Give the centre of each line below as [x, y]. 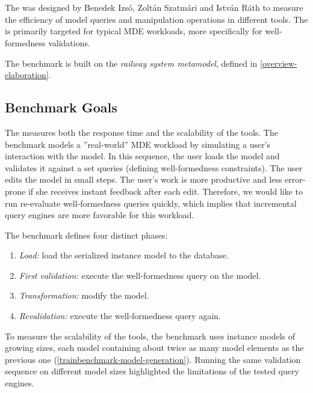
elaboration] [27, 75]
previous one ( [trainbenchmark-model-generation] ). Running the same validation [153, 359]
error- [295, 179]
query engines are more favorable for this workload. [100, 215]
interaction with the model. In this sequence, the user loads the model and [142, 156]
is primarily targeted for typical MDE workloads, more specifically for [134, 31]
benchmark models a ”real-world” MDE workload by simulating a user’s [138, 144]
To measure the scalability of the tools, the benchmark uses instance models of [150, 336]
